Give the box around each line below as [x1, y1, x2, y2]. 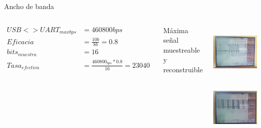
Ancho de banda [4, 1, 54, 11]
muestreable [163, 44, 200, 55]
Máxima [163, 25, 188, 35]
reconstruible [163, 64, 203, 74]
